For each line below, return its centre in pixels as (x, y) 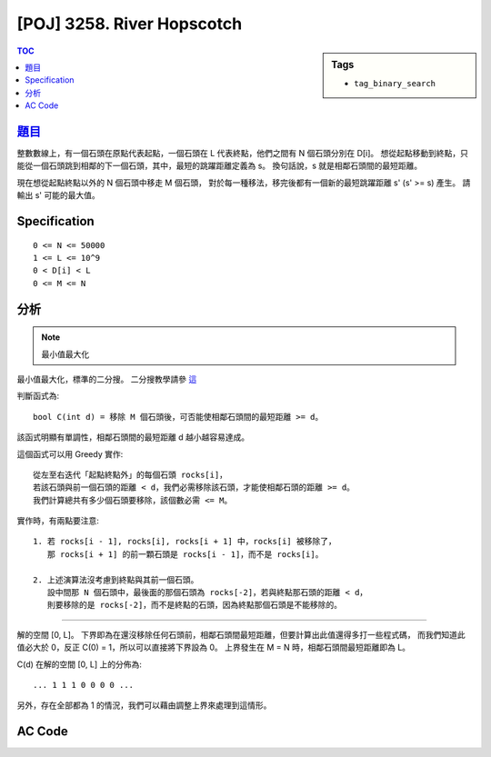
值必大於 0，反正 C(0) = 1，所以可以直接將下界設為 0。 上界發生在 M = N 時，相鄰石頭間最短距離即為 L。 (214, 647)
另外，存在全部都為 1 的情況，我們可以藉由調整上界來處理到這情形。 (144, 705)
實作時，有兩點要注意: (58, 521)
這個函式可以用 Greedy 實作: (70, 453)
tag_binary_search (395, 83)
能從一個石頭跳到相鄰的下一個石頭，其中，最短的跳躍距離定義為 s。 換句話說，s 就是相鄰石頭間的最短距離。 (220, 166)
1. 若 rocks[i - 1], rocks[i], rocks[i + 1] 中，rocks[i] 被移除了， (185, 542)
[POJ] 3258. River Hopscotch (130, 24)
